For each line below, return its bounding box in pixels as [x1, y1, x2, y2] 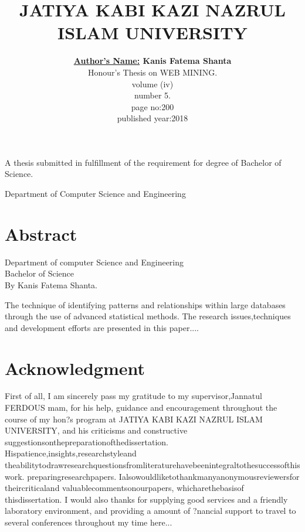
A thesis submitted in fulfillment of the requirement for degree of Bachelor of [5, 156, 282, 168]
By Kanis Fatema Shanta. [5, 278, 97, 291]
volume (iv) [131, 77, 174, 90]
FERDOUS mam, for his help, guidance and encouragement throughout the [5, 401, 277, 414]
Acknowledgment [5, 356, 145, 380]
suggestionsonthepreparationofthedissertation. [5, 435, 168, 448]
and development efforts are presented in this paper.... [5, 321, 199, 333]
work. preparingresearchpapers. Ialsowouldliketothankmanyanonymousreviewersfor [5, 470, 300, 482]
